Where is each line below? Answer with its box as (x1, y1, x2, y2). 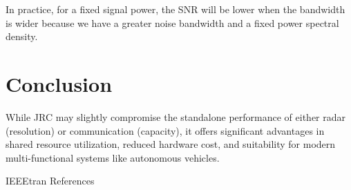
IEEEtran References (6, 173, 95, 188)
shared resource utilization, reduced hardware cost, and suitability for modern (6, 137, 336, 151)
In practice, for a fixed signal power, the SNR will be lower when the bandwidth (6, 2, 345, 16)
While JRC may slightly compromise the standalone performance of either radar (6, 109, 346, 124)
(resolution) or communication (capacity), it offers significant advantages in (6, 123, 325, 137)
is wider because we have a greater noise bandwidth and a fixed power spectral (6, 15, 339, 30)
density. (6, 29, 38, 44)
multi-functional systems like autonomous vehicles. (6, 150, 220, 164)
